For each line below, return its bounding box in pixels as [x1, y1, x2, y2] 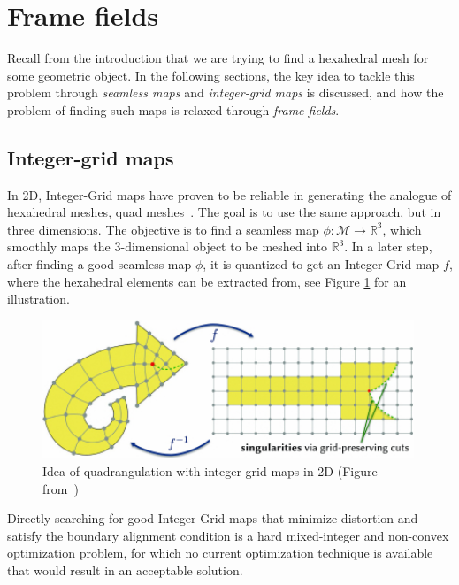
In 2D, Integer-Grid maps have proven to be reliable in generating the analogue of [7, 185, 452, 204]
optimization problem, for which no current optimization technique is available [7, 543, 433, 562]
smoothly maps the [7, 237, 111, 256]
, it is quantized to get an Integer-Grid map [203, 255, 440, 273]
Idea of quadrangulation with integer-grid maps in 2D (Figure [42, 462, 378, 480]
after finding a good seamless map [7, 255, 192, 273]
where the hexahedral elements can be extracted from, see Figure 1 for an [7, 272, 407, 290]
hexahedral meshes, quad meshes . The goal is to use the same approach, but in [7, 203, 441, 221]
